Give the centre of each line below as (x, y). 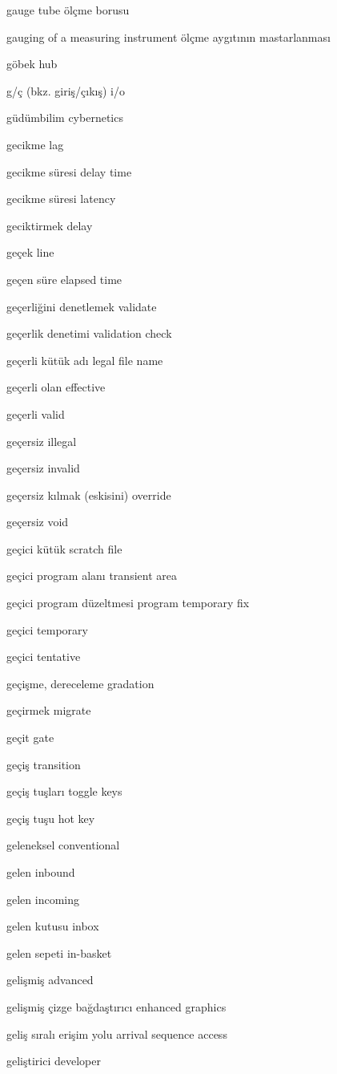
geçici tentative (44, 657)
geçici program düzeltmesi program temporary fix (128, 603)
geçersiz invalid (43, 468)
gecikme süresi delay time (69, 171)
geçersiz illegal (42, 441)
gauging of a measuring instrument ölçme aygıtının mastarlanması (168, 36)
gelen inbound (41, 872)
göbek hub (32, 64)
